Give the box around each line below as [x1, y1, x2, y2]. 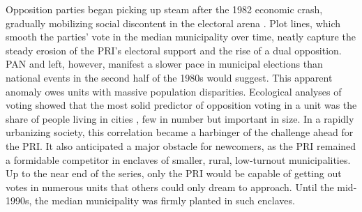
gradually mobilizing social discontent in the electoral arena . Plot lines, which [6, 15, 341, 30]
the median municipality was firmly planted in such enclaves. [35, 193, 295, 208]
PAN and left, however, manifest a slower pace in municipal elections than [6, 56, 323, 71]
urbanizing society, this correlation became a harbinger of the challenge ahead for [6, 125, 354, 139]
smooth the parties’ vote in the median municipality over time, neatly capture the [6, 29, 356, 44]
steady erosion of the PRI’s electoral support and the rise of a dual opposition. [6, 43, 342, 57]
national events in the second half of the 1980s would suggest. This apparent [6, 70, 333, 84]
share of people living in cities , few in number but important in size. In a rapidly [6, 111, 354, 126]
